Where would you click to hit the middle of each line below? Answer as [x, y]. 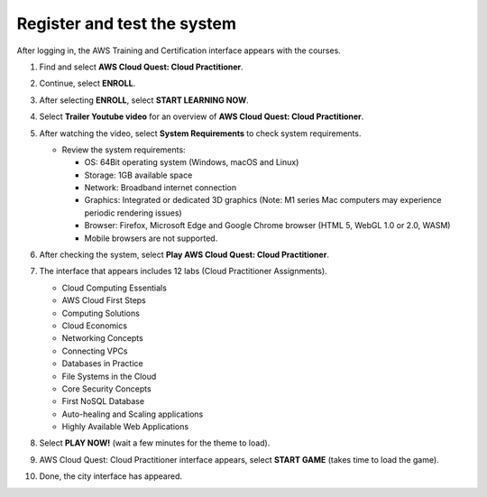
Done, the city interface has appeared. [111, 476]
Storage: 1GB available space [138, 175]
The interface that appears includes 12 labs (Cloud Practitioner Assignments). [184, 272]
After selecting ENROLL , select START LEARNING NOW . [144, 100]
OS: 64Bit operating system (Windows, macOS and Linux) [192, 162]
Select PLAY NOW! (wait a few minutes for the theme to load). [155, 443]
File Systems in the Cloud [109, 376]
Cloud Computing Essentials [114, 288]
